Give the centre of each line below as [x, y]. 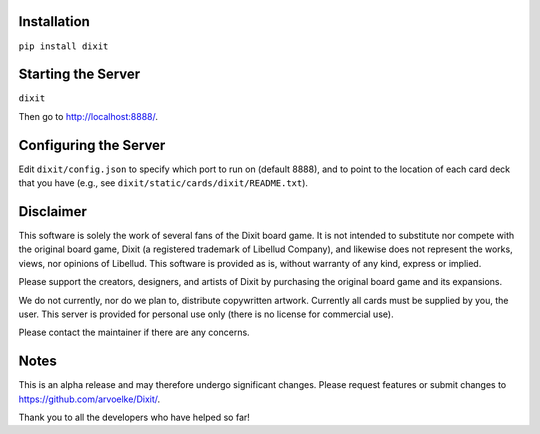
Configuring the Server [92, 145]
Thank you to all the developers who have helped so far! [134, 417]
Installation [54, 21]
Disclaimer [52, 211]
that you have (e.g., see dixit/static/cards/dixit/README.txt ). [163, 183]
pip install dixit [63, 46]
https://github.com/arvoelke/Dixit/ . [89, 399]
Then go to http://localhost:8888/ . [88, 116]
